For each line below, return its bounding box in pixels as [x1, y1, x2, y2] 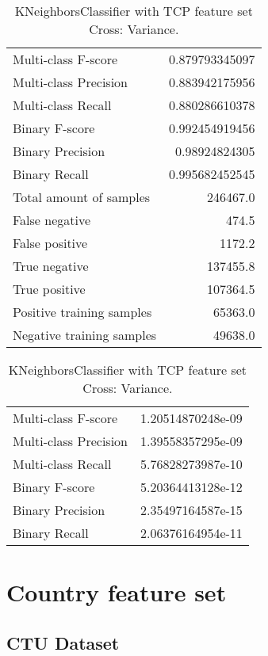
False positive [13, 234, 88, 252]
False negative [13, 211, 91, 229]
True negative [13, 257, 89, 275]
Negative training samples [13, 326, 157, 344]
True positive [13, 280, 86, 298]
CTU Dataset [6, 630, 120, 654]
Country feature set [6, 576, 227, 608]
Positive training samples [13, 303, 152, 321]
